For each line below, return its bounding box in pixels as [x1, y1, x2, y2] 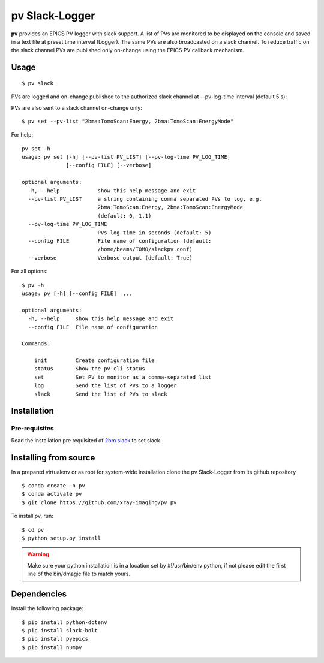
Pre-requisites [11, 424, 54, 433]
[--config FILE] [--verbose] [66, 162, 152, 169]
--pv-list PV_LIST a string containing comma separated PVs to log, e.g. [28, 195, 262, 203]
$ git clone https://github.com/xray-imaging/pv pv [22, 499, 177, 506]
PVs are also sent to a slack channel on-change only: [11, 104, 142, 111]
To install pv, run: [11, 513, 53, 520]
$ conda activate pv [22, 490, 82, 498]
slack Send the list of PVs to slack [34, 390, 167, 397]
